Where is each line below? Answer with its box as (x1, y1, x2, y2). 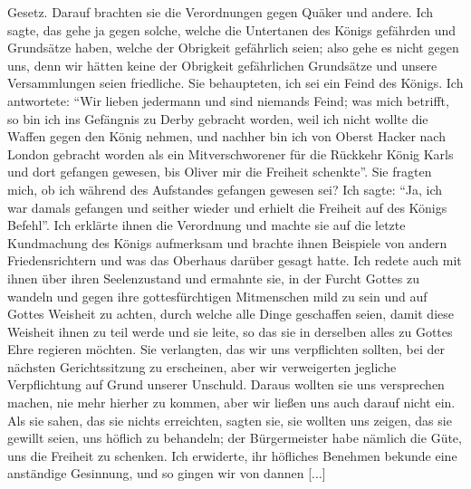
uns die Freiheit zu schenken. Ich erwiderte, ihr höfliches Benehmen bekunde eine (7, 446, 457, 465)
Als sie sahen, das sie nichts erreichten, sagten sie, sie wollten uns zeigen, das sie (7, 410, 452, 429)
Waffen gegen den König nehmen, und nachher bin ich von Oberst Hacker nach (7, 127, 446, 146)
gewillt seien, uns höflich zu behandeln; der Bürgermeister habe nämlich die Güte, (7, 428, 462, 447)
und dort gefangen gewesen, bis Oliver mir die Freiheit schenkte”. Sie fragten (7, 162, 432, 181)
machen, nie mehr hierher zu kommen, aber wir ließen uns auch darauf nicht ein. (7, 393, 456, 412)
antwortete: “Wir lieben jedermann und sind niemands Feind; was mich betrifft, (7, 91, 449, 110)
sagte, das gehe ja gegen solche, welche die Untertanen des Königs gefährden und (7, 20, 457, 39)
